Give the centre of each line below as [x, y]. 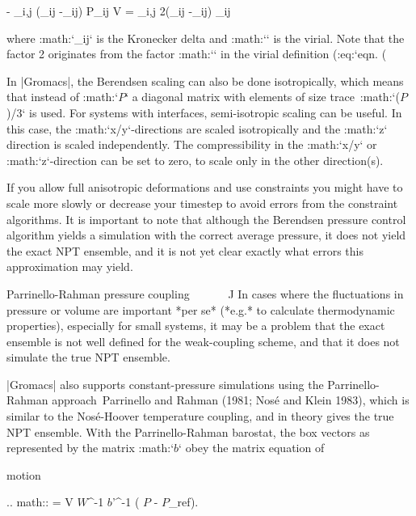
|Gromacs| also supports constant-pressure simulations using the [165, 384]
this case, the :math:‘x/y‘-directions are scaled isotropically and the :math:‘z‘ [197, 128]
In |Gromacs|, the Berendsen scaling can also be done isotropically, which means [205, 80]
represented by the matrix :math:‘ [90, 448]
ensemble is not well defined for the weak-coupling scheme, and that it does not [203, 341]
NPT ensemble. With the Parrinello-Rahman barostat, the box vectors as [188, 431]
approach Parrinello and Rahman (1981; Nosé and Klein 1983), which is [231, 400]
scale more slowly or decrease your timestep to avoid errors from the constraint [202, 203]
